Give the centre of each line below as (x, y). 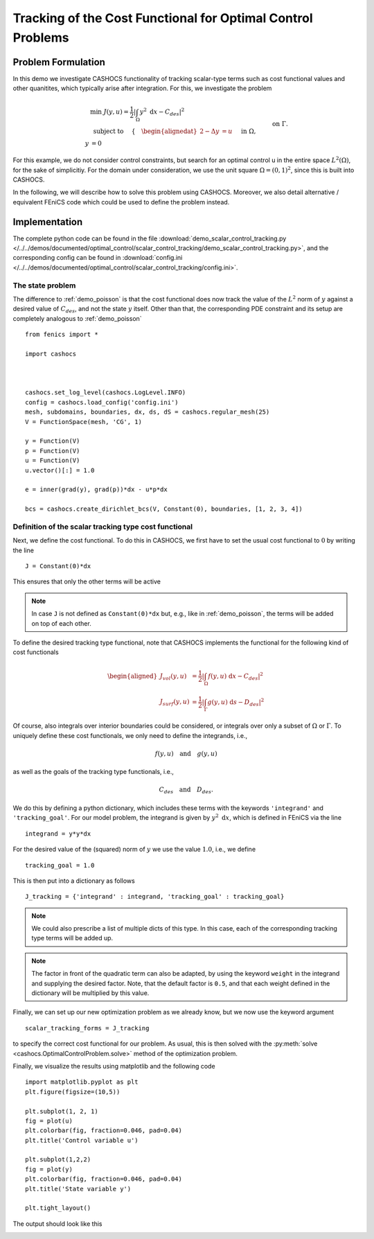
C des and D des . (186, 791)
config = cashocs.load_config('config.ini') (102, 402)
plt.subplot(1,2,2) (58, 1160)
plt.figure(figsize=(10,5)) (73, 1092)
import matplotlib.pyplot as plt (82, 1082)
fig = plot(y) (49, 1169)
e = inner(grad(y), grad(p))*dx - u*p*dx (96, 490)
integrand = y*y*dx (58, 834)
